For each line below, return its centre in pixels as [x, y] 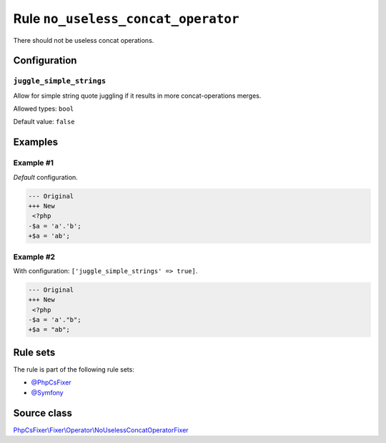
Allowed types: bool [44, 109]
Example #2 [34, 257]
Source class [43, 413]
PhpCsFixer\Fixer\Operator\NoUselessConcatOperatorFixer [101, 430]
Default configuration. [45, 177]
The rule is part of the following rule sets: [74, 369]
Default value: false [44, 122]
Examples [36, 142]
